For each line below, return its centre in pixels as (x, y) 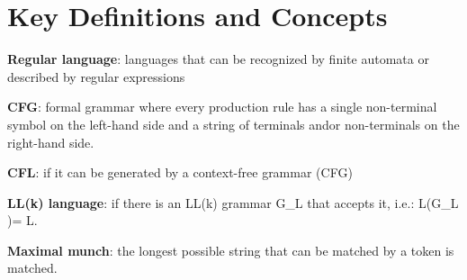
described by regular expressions (96, 76)
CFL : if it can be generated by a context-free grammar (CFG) (180, 172)
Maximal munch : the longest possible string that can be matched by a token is (231, 250)
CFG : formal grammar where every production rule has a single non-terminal (222, 107)
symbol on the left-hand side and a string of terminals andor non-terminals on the (233, 124)
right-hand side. (51, 142)
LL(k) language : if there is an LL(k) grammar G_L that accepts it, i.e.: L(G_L (233, 202)
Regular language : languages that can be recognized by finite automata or (218, 59)
